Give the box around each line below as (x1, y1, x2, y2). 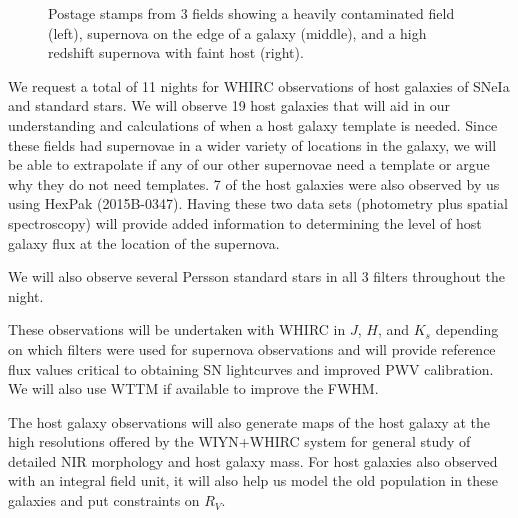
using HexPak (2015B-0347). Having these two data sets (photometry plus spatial (8, 193, 508, 214)
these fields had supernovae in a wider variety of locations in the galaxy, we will (8, 134, 497, 155)
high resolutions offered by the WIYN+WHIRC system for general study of (8, 431, 471, 452)
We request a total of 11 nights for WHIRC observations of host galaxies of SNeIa (8, 75, 510, 96)
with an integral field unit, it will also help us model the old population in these (8, 470, 498, 491)
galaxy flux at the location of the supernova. (8, 232, 280, 253)
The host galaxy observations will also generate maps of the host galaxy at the (8, 411, 490, 432)
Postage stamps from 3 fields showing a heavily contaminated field (48, 3, 455, 23)
